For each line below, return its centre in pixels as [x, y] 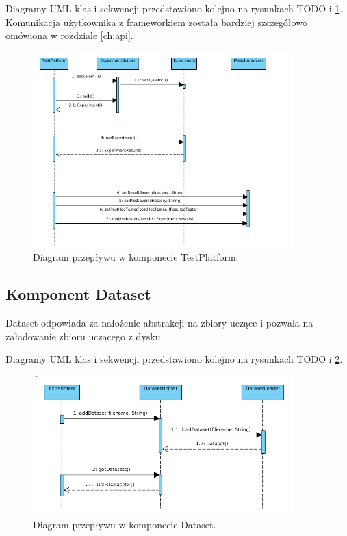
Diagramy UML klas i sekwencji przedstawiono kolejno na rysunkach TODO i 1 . [174, 8]
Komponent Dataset [78, 294]
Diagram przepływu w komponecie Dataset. [125, 524]
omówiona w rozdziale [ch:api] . [69, 35]
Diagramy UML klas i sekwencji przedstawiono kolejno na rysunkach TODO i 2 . [174, 359]
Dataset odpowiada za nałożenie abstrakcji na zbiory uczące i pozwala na [159, 323]
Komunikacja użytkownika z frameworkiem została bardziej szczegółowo [156, 22]
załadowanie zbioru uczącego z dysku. [85, 336]
